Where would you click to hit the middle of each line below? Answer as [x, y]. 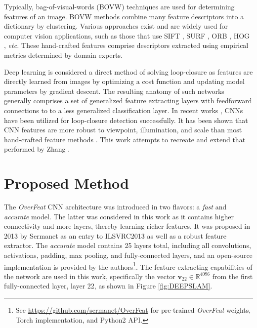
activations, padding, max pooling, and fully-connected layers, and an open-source [128, 255]
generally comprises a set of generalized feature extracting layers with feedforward [128, 101]
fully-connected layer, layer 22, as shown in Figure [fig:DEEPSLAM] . [108, 286]
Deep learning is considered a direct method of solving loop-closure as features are [128, 71]
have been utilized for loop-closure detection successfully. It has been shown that [126, 120]
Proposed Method [66, 183]
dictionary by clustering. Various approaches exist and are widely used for [116, 26]
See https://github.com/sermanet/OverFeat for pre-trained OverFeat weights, [133, 310]
